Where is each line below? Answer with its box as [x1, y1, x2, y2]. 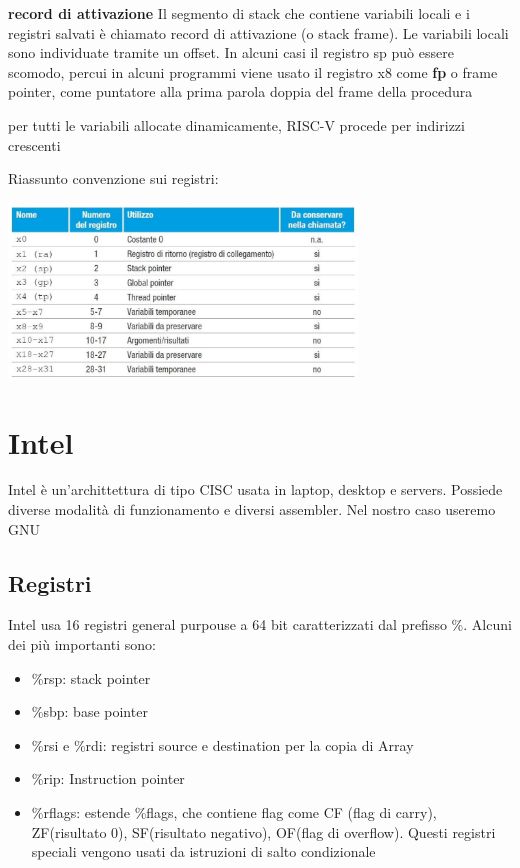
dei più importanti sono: [8, 634, 156, 655]
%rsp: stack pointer [31, 667, 151, 688]
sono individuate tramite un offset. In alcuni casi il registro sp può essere [8, 42, 454, 63]
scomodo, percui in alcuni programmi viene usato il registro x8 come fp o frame [8, 61, 498, 82]
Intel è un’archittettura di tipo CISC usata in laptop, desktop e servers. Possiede [8, 479, 503, 500]
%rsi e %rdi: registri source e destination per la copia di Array [31, 734, 414, 755]
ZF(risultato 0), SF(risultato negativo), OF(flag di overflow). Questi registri [31, 821, 496, 842]
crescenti [8, 134, 61, 155]
